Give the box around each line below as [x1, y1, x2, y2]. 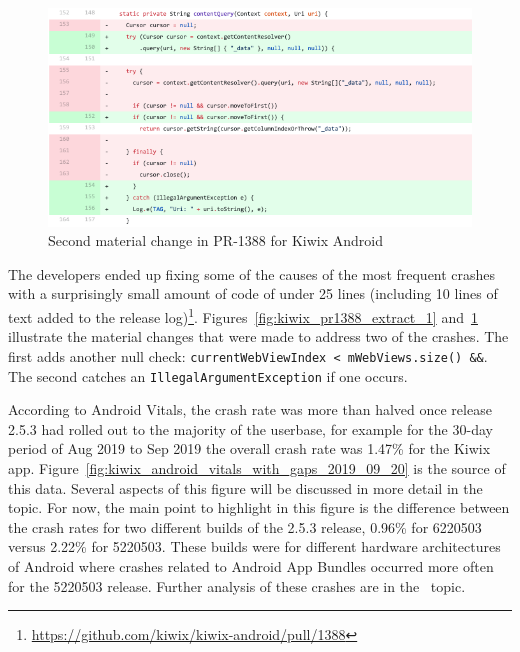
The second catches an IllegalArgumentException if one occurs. [8, 365, 408, 386]
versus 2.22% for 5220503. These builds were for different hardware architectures [8, 536, 501, 557]
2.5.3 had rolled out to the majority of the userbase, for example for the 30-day [8, 418, 493, 439]
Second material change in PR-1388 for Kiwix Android [48, 230, 383, 251]
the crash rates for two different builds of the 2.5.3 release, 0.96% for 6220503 [8, 516, 482, 537]
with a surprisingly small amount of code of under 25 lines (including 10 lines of [8, 283, 498, 304]
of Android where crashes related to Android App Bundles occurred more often [8, 555, 494, 576]
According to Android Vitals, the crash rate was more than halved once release [8, 399, 492, 420]
